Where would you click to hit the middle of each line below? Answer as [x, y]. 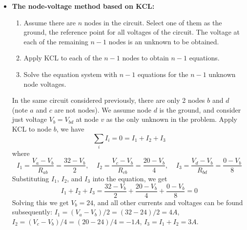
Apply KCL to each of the [63, 58]
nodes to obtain [145, 58]
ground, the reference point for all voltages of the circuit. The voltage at [132, 32]
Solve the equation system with [71, 74]
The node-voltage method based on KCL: [83, 6]
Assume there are [50, 22]
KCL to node [32, 128]
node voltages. [45, 84]
